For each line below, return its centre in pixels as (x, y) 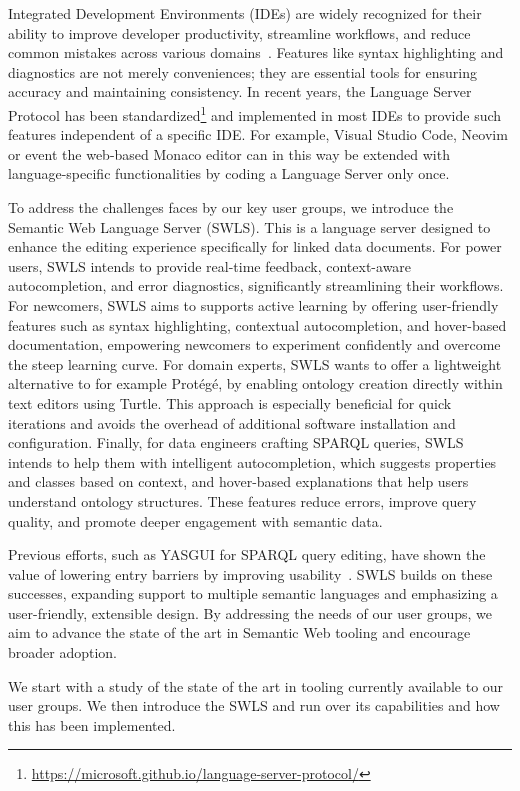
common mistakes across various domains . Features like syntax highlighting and (256, 52)
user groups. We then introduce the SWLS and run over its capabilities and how (254, 705)
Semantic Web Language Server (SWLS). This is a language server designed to (249, 226)
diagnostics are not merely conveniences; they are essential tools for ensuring (242, 71)
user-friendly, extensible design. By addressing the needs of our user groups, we (250, 612)
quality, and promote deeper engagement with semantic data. (195, 520)
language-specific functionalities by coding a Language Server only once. (229, 173)
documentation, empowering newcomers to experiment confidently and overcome (254, 344)
